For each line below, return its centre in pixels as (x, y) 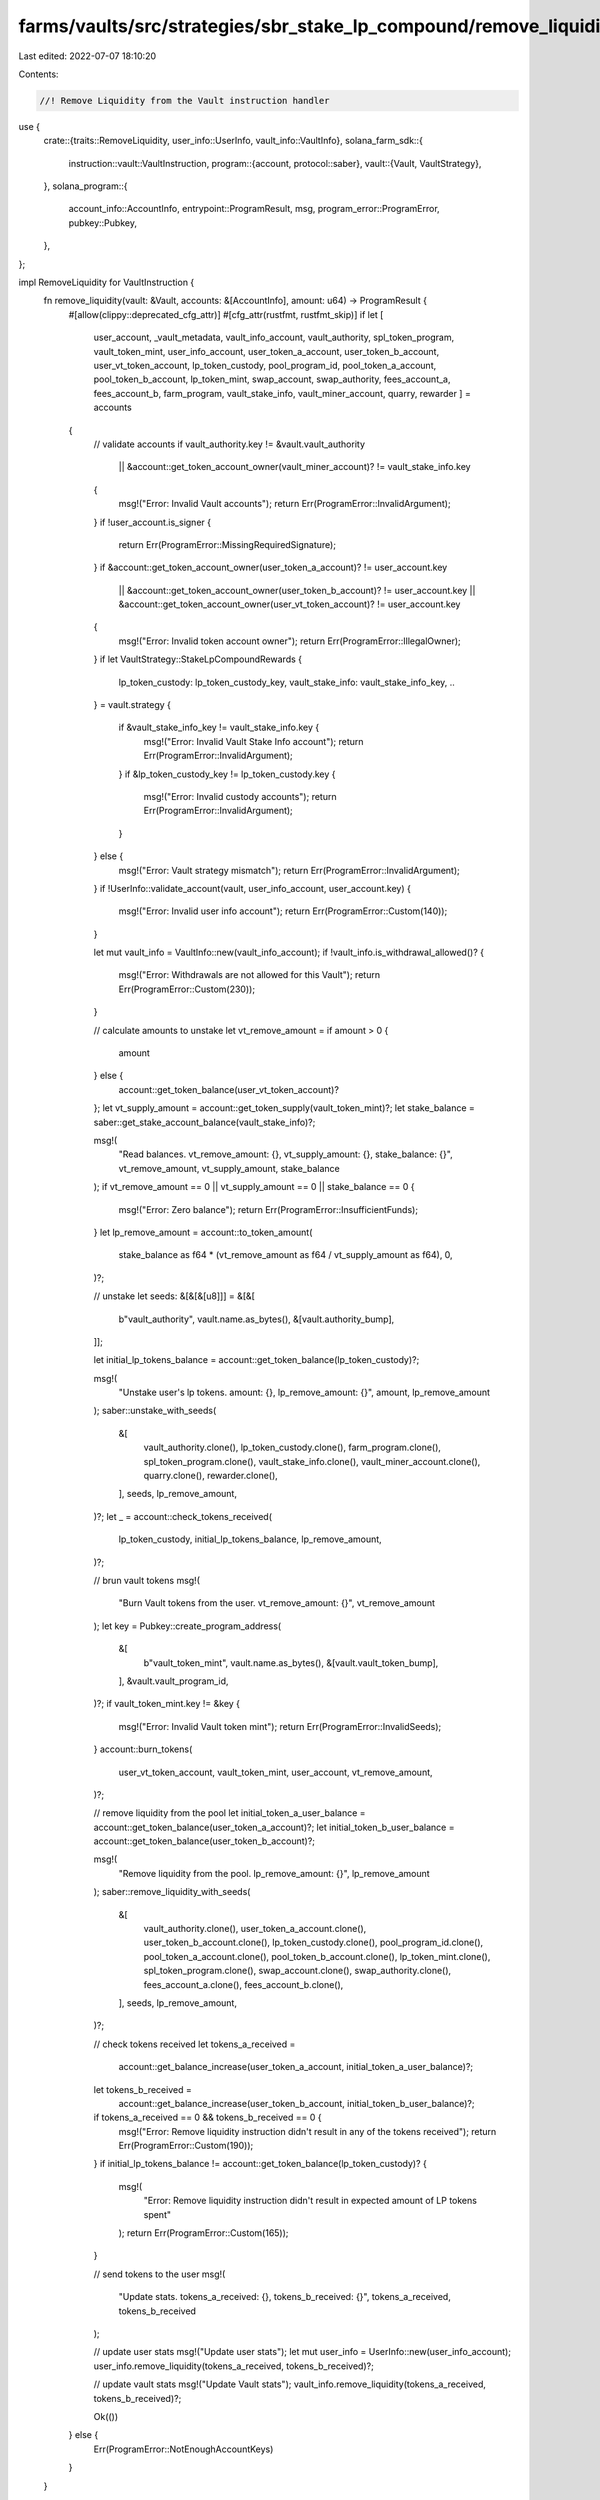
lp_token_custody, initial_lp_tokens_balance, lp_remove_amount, (250, 1539)
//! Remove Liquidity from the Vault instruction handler (184, 100)
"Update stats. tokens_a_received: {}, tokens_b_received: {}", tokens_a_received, (285, 2297)
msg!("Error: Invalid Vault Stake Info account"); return (253, 741)
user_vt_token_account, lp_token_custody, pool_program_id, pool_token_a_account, (265, 365)
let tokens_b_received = (142, 2089)
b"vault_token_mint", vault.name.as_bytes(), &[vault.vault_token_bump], (291, 1662)
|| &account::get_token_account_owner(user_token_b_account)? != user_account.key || (297, 590)
